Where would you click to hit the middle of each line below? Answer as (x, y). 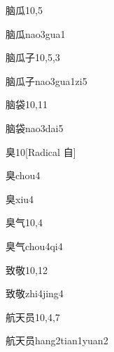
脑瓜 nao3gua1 (36, 33)
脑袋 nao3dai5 (35, 128)
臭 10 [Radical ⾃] (41, 151)
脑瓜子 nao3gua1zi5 (47, 80)
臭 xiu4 (20, 198)
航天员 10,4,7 (33, 317)
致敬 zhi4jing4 (35, 293)
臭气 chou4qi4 (34, 246)
